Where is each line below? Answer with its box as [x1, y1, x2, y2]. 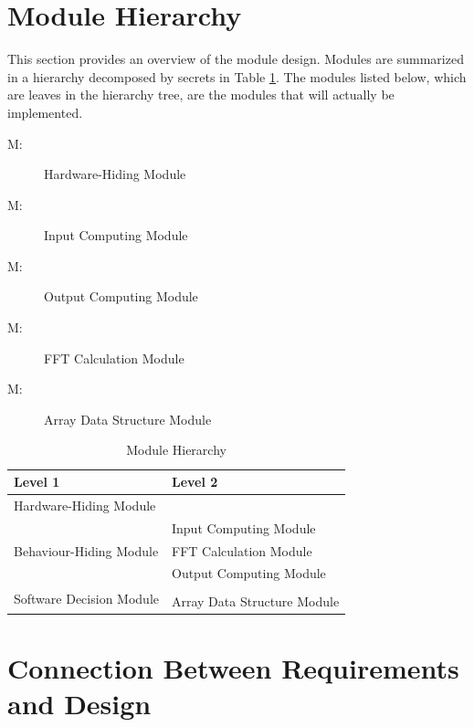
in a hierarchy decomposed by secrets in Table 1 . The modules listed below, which [7, 67, 467, 86]
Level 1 [14, 472, 60, 491]
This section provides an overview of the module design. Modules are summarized [7, 49, 464, 68]
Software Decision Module [14, 588, 159, 607]
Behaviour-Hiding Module [14, 541, 159, 560]
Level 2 [171, 472, 218, 491]
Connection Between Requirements [7, 648, 459, 686]
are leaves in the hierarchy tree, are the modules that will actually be [7, 85, 395, 104]
